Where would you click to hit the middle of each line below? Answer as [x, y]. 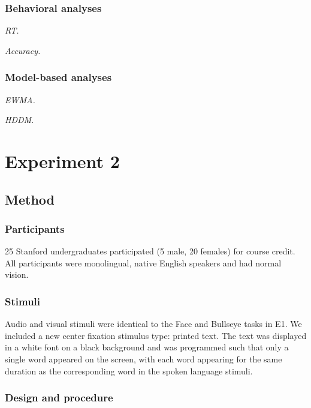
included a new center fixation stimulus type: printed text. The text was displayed [156, 335]
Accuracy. [23, 50]
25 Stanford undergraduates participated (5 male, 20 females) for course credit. [150, 251]
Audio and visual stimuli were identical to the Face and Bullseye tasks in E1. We [153, 324]
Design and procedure [59, 397]
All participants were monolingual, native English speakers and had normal [143, 262]
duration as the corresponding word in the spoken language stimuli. [129, 370]
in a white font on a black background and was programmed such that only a [147, 347]
